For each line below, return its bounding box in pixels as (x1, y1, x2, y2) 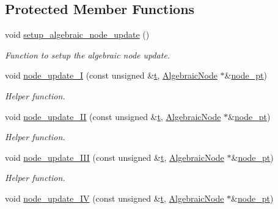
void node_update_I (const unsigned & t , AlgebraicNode (5, 69, 218, 82)
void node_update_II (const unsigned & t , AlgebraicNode (5, 110, 221, 122)
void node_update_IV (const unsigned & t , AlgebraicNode (5, 191, 224, 204)
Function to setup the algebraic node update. (5, 48, 170, 61)
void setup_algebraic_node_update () (5, 28, 150, 41)
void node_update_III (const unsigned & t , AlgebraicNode (5, 151, 224, 163)
